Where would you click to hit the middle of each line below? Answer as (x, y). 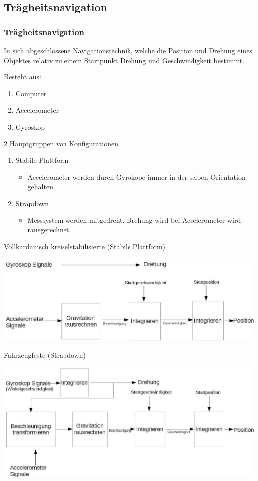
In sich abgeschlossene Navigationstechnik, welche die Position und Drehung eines (128, 50)
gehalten (40, 186)
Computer (31, 93)
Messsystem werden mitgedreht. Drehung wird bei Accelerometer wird (134, 220)
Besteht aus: (23, 77)
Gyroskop (30, 126)
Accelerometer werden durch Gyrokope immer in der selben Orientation (136, 176)
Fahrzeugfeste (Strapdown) (45, 355)
